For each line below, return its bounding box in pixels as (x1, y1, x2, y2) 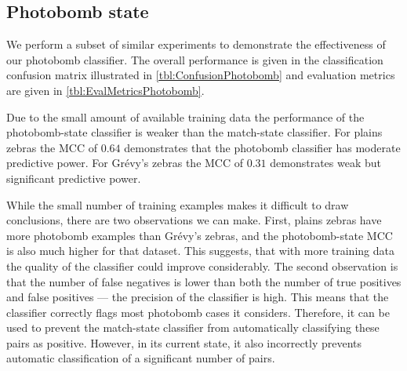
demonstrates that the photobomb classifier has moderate (124, 139, 401, 155)
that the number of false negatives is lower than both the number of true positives (6, 273, 402, 289)
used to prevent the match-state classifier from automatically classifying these (6, 319, 380, 336)
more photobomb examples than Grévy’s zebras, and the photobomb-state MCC (6, 227, 393, 243)
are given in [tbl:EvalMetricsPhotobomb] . (6, 82, 205, 98)
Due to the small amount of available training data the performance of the (6, 108, 365, 125)
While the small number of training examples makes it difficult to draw (6, 196, 349, 213)
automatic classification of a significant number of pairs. (6, 350, 275, 366)
